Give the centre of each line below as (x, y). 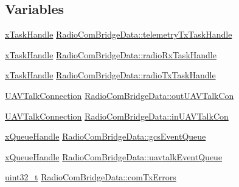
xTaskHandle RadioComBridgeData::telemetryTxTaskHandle (119, 34)
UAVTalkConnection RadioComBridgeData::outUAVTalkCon (120, 95)
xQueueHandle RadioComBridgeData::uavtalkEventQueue (114, 156)
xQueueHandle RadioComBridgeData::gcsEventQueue (106, 136)
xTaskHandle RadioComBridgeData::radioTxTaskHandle (110, 75)
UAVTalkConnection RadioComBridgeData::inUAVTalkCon (117, 116)
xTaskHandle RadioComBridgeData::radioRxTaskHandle (111, 54)
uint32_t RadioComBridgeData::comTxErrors (91, 177)
